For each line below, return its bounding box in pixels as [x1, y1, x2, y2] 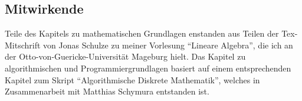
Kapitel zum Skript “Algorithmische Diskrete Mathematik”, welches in [5, 73, 260, 86]
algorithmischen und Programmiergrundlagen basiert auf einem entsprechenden [5, 61, 291, 74]
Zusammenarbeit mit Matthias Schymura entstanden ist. [5, 85, 209, 97]
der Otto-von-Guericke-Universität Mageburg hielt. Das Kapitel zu [5, 50, 246, 63]
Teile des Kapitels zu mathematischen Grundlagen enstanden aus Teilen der [5, 27, 279, 40]
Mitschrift [5, 38, 41, 51]
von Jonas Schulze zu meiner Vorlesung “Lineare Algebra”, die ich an [43, 38, 293, 51]
